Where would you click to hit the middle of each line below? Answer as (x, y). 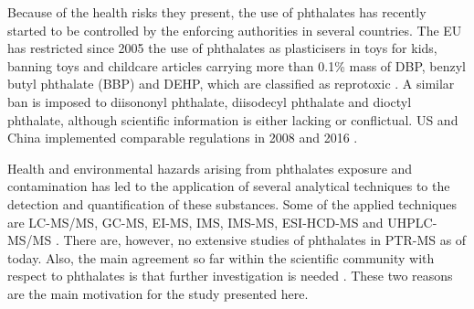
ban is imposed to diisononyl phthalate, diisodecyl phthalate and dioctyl (210, 101)
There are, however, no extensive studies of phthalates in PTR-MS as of (265, 240)
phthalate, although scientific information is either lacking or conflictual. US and (233, 119)
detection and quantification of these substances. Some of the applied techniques (232, 203)
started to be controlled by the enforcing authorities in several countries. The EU (235, 30)
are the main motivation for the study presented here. (158, 293)
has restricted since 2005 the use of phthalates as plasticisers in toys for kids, (222, 48)
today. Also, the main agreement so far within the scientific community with (221, 257)
